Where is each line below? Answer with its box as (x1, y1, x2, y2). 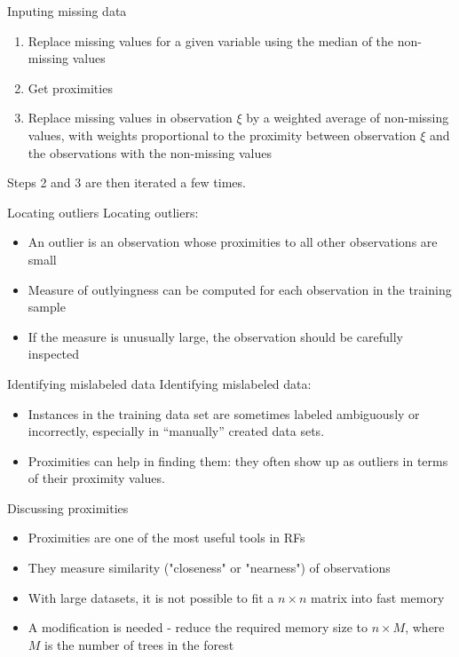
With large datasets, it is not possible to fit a (28, 588, 274, 606)
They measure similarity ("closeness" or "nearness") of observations (28, 558, 391, 577)
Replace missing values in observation (28, 108, 233, 127)
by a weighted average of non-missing (246, 108, 449, 127)
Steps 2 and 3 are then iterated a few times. (7, 173, 246, 192)
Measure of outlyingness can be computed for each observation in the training (28, 280, 452, 298)
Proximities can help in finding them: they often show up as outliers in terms (28, 451, 448, 470)
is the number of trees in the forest (44, 635, 234, 653)
